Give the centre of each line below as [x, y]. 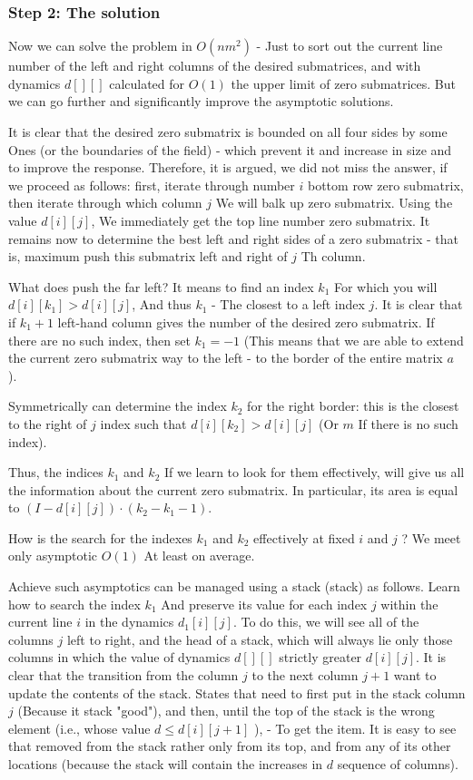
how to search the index [74, 604]
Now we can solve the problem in [100, 46]
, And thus [162, 304]
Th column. [333, 256]
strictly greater [320, 657]
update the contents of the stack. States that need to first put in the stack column [237, 692]
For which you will [385, 286]
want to [415, 675]
